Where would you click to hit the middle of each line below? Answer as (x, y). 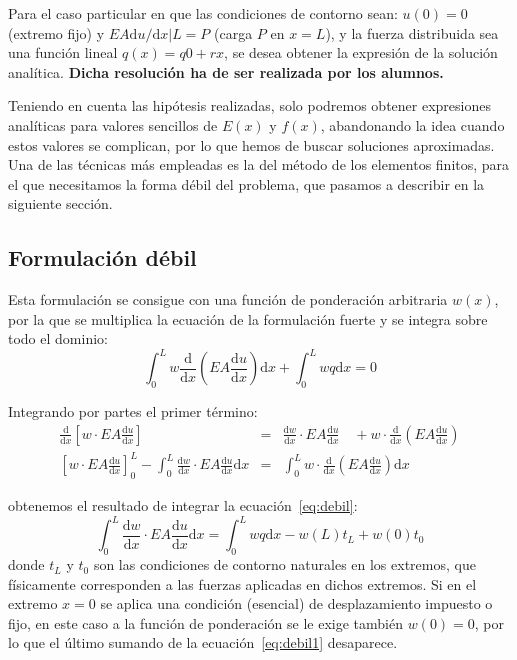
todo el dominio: (58, 338)
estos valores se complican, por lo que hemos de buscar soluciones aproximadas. (251, 144)
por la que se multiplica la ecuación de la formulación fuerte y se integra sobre (248, 318)
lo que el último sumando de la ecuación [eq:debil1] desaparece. (203, 642)
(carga (233, 32)
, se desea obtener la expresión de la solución (361, 52)
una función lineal (63, 52)
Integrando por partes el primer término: (133, 411)
